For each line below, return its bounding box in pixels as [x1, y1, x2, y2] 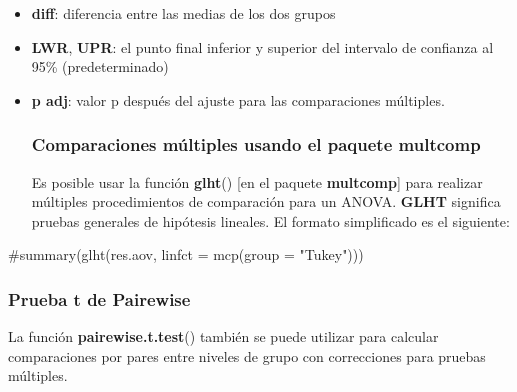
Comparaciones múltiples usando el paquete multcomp [31, 132, 481, 157]
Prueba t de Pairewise [8, 286, 191, 311]
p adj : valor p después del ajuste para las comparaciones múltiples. [31, 89, 445, 110]
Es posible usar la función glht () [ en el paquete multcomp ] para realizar [31, 171, 483, 192]
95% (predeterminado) [31, 56, 169, 77]
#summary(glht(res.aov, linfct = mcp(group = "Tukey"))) [8, 244, 364, 265]
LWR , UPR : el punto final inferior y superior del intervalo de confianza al [31, 36, 494, 57]
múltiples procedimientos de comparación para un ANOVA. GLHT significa [31, 191, 501, 212]
